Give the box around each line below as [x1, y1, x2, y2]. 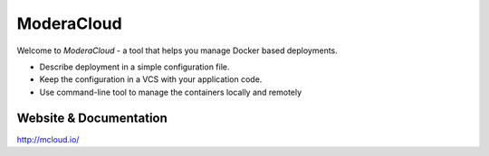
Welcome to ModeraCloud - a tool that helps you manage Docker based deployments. [16, 45, 339, 56]
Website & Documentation [16, 110, 168, 125]
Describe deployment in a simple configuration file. [39, 61, 230, 72]
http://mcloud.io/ [16, 133, 80, 144]
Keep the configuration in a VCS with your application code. [39, 74, 263, 85]
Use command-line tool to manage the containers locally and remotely [39, 87, 302, 97]
